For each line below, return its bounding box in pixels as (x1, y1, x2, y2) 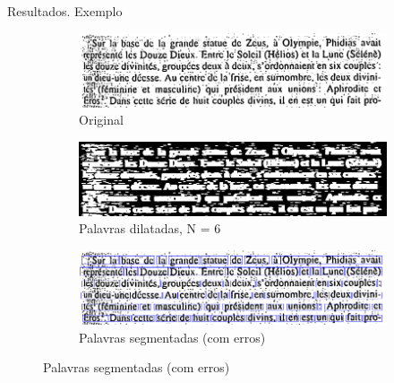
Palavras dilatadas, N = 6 (79, 219, 221, 238)
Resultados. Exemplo (7, 2, 123, 20)
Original (79, 110, 124, 129)
